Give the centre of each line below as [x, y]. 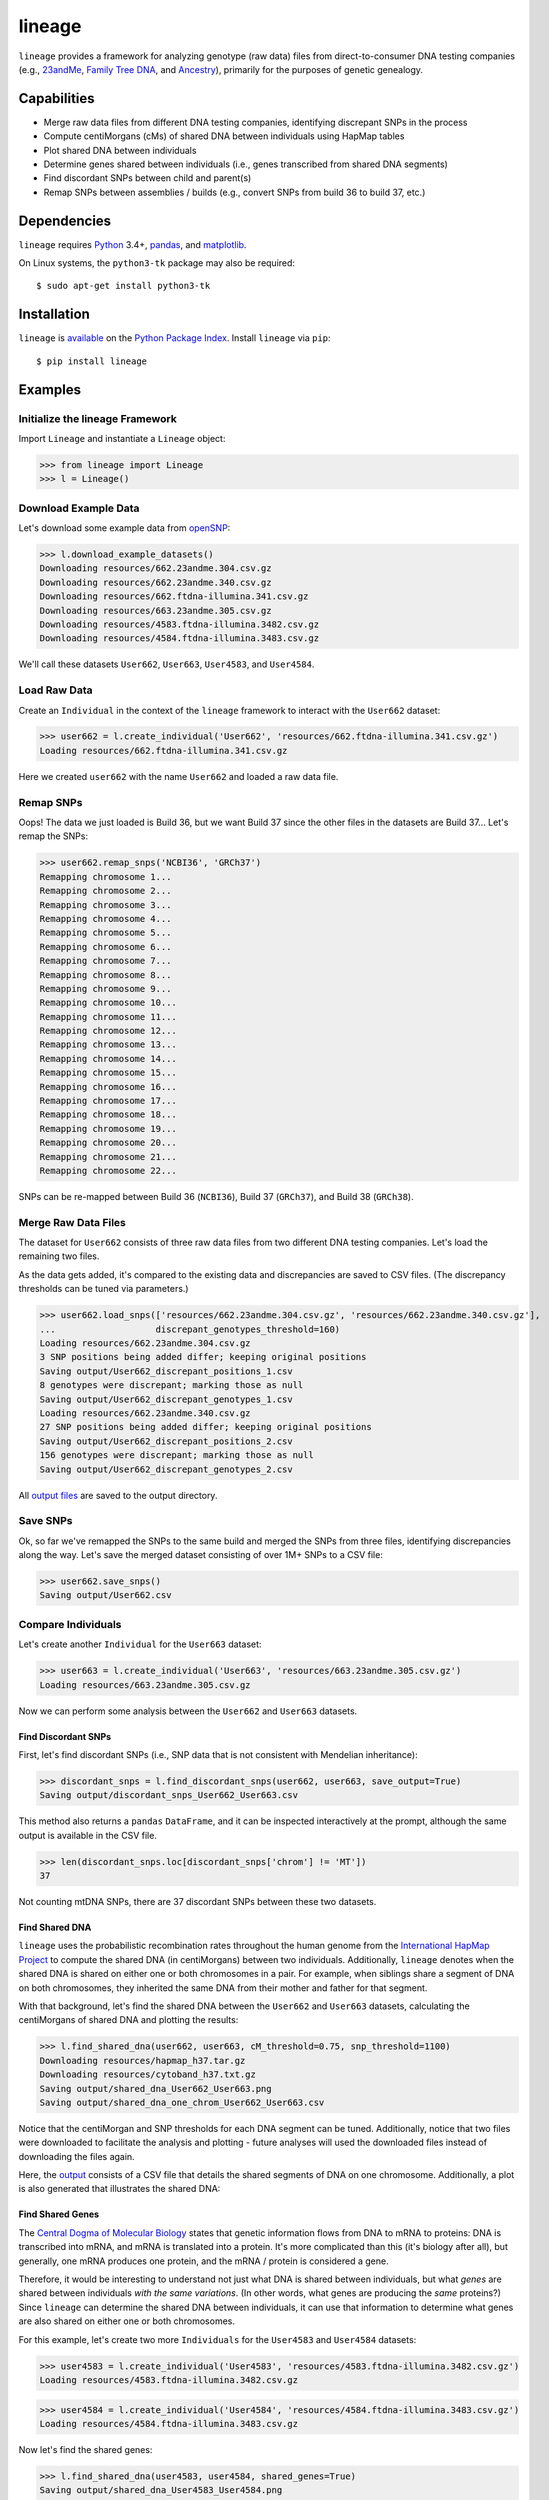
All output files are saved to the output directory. [118, 1495]
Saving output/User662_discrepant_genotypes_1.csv [166, 1399]
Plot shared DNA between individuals [120, 150]
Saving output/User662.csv [105, 1595]
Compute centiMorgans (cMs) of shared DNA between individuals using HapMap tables [224, 136]
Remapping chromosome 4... [105, 918]
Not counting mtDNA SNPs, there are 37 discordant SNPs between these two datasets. [197, 1902]
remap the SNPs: [53, 836]
